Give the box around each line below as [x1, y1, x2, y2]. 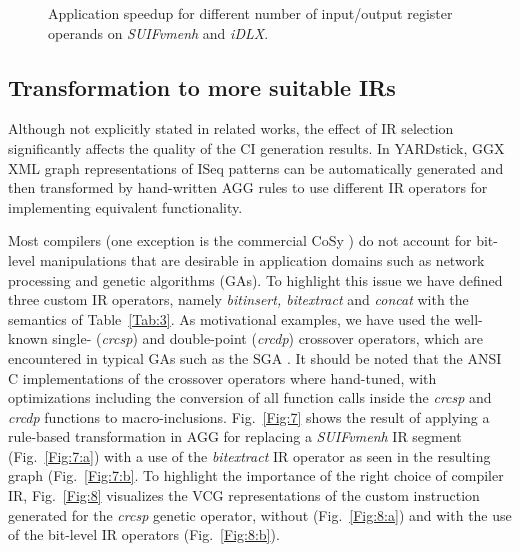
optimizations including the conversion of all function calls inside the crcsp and [8, 387, 492, 408]
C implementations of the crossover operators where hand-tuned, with [8, 367, 437, 388]
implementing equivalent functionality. [8, 196, 243, 217]
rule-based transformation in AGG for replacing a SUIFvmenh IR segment [8, 426, 462, 447]
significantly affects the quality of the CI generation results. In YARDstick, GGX [8, 137, 505, 158]
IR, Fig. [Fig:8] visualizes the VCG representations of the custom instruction [8, 485, 480, 506]
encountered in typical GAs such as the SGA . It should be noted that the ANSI [8, 347, 502, 368]
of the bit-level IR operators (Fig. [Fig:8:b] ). [8, 524, 280, 545]
